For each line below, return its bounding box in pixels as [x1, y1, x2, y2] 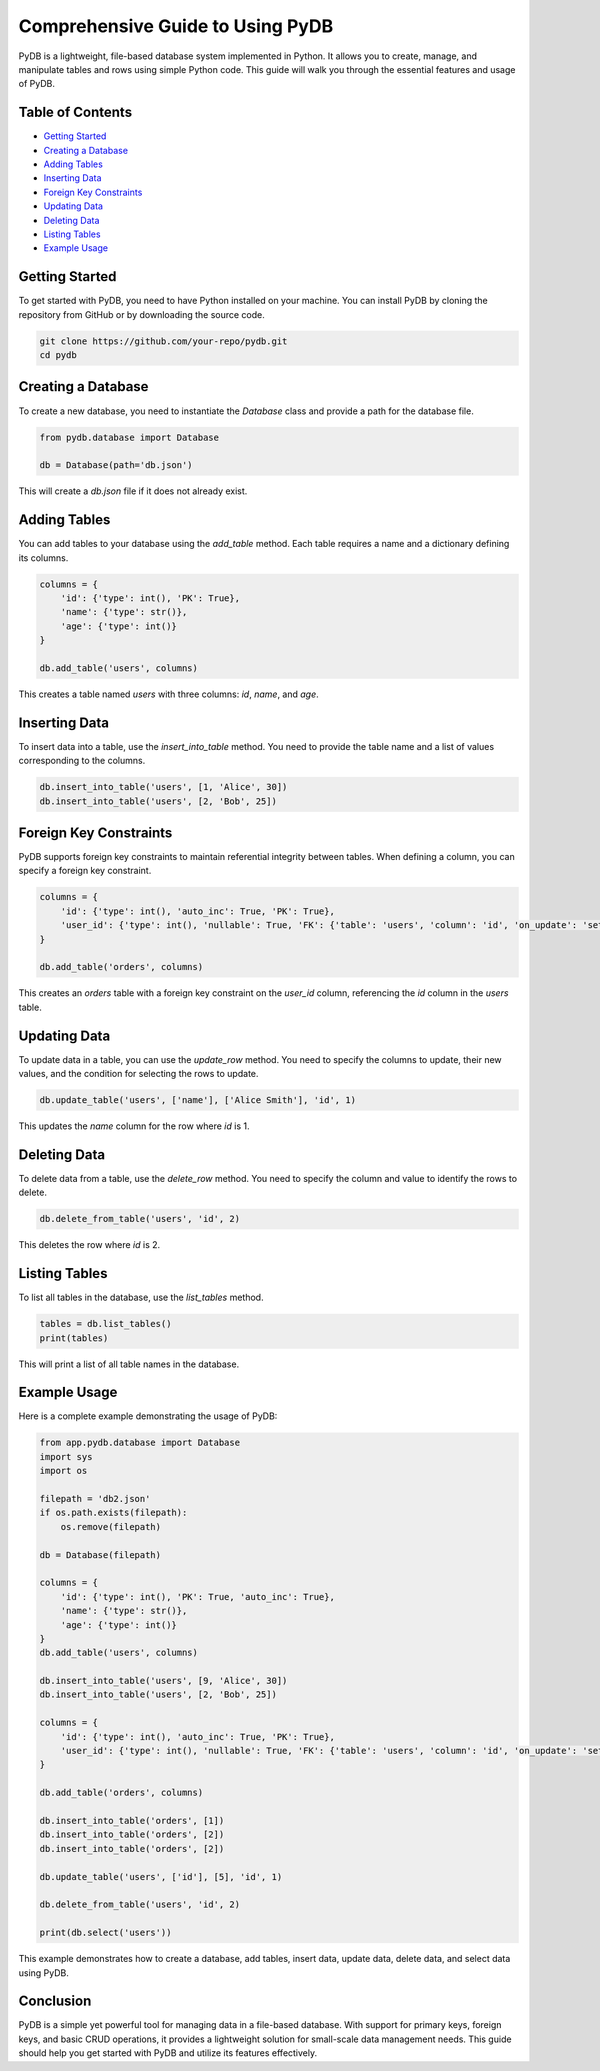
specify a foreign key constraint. [18, 865, 152, 877]
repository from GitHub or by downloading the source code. [18, 308, 265, 320]
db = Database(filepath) [39, 1549, 162, 1560]
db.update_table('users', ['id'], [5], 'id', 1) [39, 1871, 283, 1882]
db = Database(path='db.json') [39, 460, 194, 471]
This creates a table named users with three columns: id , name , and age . [18, 688, 319, 700]
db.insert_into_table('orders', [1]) [39, 1815, 225, 1826]
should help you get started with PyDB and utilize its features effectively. [18, 2047, 318, 2059]
